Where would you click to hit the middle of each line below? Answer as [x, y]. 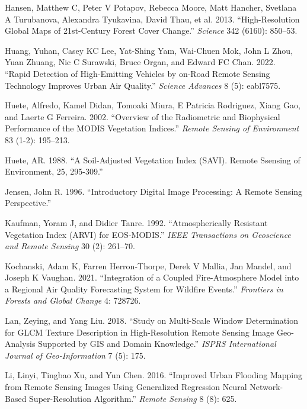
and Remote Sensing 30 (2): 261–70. [70, 246]
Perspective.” [28, 203]
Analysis [20, 344]
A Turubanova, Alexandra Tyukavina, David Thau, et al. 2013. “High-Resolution [152, 19]
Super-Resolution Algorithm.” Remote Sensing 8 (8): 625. [133, 398]
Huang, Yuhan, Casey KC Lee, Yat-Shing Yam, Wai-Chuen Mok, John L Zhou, [149, 50]
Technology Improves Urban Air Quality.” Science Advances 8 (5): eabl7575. [143, 85]
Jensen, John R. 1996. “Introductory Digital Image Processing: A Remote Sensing [154, 191]
